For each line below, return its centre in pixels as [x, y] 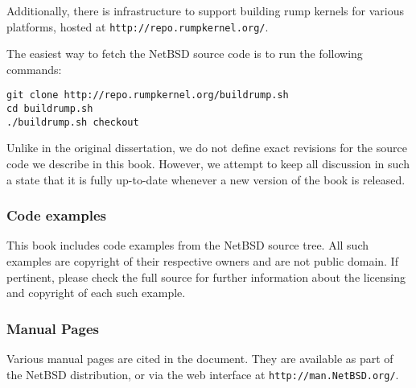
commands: [34, 69]
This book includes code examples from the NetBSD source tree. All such [188, 245]
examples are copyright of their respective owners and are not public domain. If [202, 261]
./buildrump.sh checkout [73, 122]
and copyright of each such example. [96, 293]
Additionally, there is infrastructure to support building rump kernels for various [205, 10]
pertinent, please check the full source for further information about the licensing [206, 277]
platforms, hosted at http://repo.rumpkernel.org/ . [138, 26]
